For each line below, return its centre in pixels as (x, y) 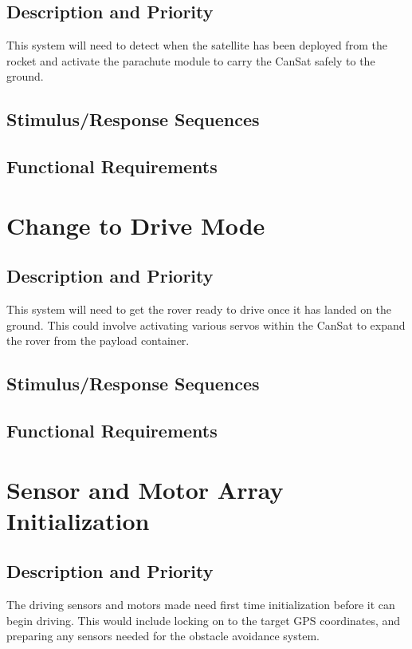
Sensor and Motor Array (145, 489)
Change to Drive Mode (136, 225)
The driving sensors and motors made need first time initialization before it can (201, 605)
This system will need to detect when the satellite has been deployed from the (197, 45)
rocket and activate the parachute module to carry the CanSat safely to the (191, 60)
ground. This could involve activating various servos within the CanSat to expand (206, 324)
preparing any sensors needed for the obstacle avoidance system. (163, 636)
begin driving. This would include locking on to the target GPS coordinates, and (204, 620)
